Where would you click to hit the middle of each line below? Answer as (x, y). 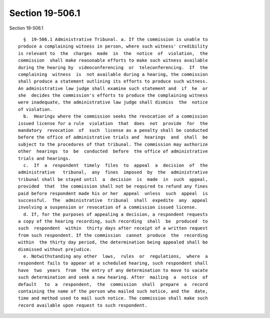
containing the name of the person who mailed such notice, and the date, (113, 291)
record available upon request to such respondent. (83, 305)
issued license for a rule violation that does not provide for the (113, 123)
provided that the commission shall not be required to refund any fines (113, 186)
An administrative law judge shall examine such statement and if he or (113, 88)
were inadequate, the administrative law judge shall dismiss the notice (113, 102)
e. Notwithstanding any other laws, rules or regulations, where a (115, 256)
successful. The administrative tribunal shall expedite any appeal (113, 200)
